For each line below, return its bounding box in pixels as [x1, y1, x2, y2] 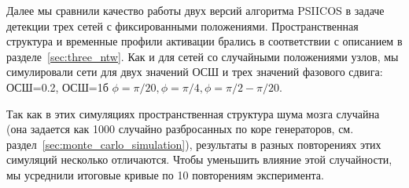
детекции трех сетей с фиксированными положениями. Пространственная [6, 17, 359, 34]
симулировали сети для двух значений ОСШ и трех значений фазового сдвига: [6, 63, 383, 80]
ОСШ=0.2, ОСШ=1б [6, 78, 109, 95]
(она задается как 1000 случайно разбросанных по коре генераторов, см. [6, 121, 354, 137]
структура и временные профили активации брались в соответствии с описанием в [6, 33, 403, 49]
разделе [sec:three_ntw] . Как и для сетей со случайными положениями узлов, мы [6, 48, 399, 64]
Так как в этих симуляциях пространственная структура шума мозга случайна [6, 105, 380, 121]
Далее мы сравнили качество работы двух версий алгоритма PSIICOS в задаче [6, 2, 385, 18]
